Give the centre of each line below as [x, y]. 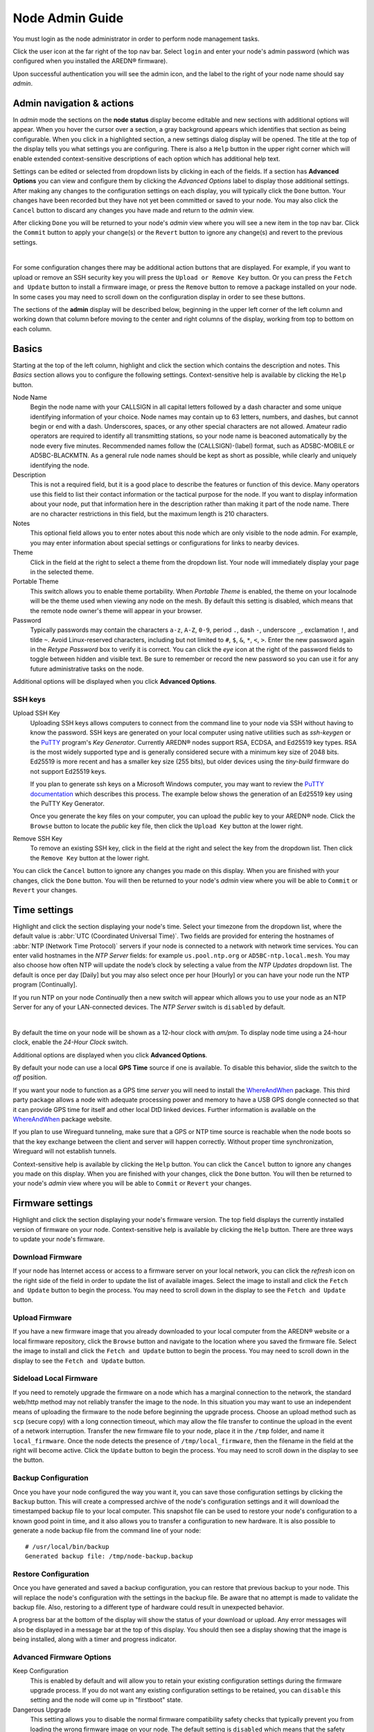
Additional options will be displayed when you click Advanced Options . [115, 682]
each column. [32, 328]
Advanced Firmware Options [62, 1657]
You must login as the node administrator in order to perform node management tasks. [136, 39]
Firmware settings [53, 1203]
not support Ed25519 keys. [68, 771]
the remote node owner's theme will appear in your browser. [116, 610]
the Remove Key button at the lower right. [90, 858]
